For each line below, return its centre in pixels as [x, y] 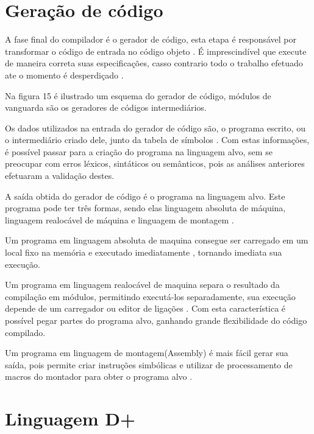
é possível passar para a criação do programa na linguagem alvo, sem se [139, 151]
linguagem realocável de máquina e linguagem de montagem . [120, 219]
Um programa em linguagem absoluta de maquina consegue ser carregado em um [157, 240]
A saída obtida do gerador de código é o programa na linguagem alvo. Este [145, 196]
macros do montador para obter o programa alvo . [99, 376]
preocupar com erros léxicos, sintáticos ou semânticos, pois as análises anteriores [155, 163]
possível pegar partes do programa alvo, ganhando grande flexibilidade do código [156, 320]
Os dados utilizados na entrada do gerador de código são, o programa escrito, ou [155, 128]
